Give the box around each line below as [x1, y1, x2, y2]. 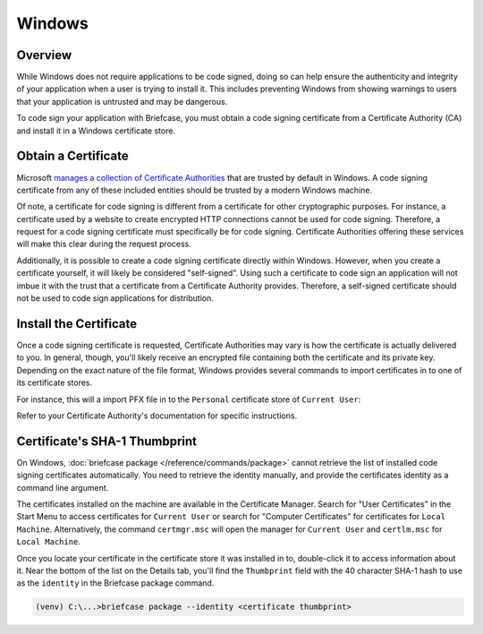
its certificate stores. [16, 377, 93, 389]
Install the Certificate [16, 316, 138, 331]
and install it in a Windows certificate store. [16, 125, 176, 136]
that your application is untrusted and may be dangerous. [16, 96, 228, 107]
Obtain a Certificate [16, 149, 129, 164]
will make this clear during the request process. [16, 238, 191, 250]
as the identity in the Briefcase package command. [16, 578, 215, 588]
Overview [16, 47, 72, 63]
